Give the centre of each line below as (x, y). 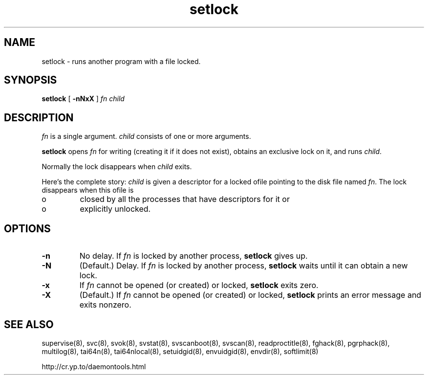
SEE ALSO (29, 324)
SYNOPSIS (31, 80)
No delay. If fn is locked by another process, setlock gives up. (193, 256)
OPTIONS (27, 228)
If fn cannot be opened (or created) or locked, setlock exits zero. (199, 285)
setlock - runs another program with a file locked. (121, 61)
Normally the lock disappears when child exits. (117, 167)
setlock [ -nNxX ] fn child (83, 99)
